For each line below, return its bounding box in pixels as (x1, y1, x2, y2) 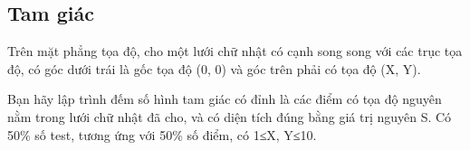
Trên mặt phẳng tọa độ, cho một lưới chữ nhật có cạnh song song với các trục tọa (7, 42, 463, 61)
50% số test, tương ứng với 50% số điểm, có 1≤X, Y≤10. (7, 125, 317, 144)
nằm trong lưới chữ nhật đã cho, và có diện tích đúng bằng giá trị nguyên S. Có (7, 107, 452, 126)
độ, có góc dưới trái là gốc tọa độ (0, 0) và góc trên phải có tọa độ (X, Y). (7, 59, 421, 78)
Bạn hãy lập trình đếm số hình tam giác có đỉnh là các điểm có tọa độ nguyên (7, 89, 442, 108)
